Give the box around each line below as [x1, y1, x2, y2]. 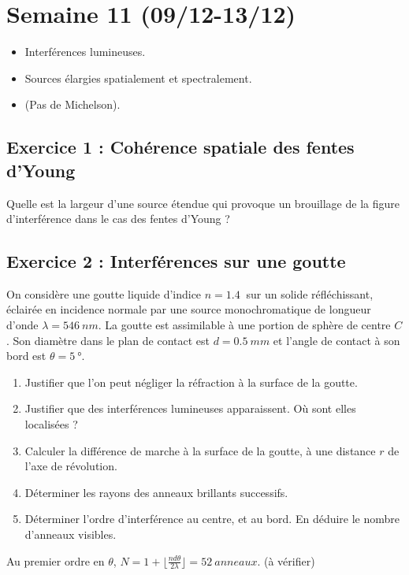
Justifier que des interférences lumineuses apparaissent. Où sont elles [24, 400, 356, 417]
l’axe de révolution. [24, 458, 117, 474]
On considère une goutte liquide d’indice [6, 285, 202, 302]
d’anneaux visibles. [24, 526, 117, 543]
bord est [6, 347, 46, 364]
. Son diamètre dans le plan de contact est [6, 332, 210, 348]
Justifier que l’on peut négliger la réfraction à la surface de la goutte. [24, 373, 358, 390]
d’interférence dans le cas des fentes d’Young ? [6, 210, 230, 227]
